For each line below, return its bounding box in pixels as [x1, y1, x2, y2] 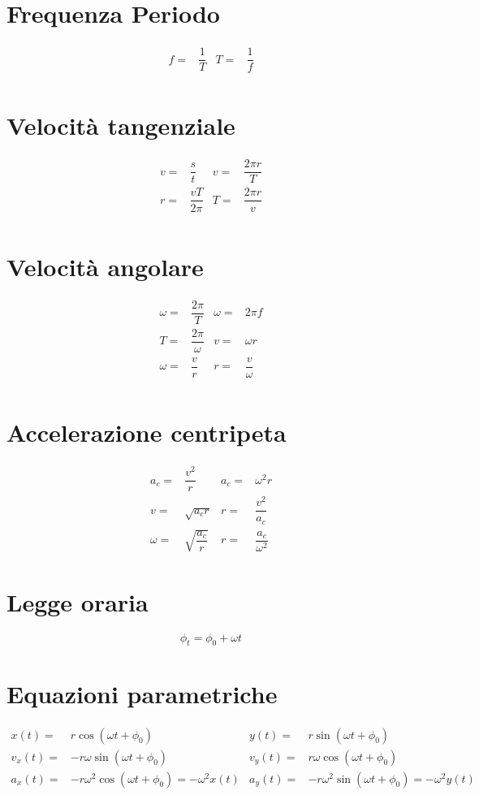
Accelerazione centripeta [6, 416, 287, 449]
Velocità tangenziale [6, 109, 235, 142]
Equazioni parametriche [6, 676, 278, 710]
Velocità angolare [6, 249, 204, 283]
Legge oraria [6, 585, 149, 618]
